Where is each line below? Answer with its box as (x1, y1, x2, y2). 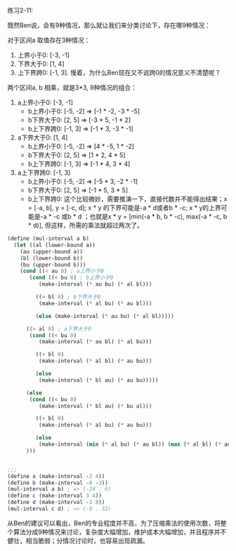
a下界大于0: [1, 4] (17, 133, 68, 142)
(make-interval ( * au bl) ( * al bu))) (38, 338, 152, 345)
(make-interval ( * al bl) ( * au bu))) (38, 357, 152, 365)
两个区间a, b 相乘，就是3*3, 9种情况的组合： (7, 84, 138, 91)
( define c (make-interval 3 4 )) (7, 492, 102, 500)
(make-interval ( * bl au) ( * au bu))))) (38, 376, 159, 384)
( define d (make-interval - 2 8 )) (7, 499, 105, 506)
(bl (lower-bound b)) (20, 255, 83, 262)
